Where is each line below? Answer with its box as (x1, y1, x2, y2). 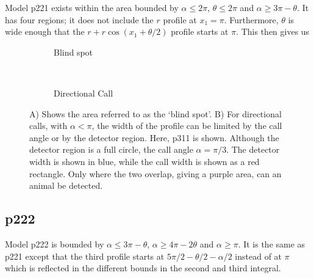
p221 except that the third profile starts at (5, 249, 165, 262)
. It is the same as (238, 237, 305, 250)
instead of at (235, 249, 282, 262)
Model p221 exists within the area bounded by (5, 1, 179, 13)
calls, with (29, 119, 68, 132)
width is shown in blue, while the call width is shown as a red (29, 155, 260, 167)
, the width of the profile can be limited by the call (91, 119, 282, 132)
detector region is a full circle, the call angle (29, 143, 193, 156)
